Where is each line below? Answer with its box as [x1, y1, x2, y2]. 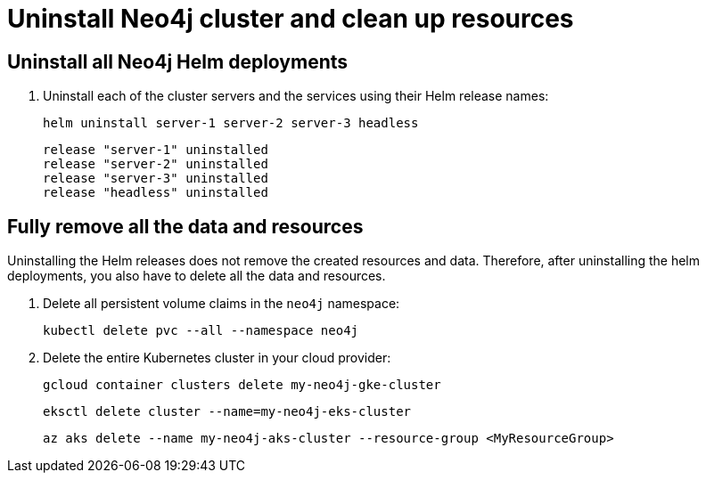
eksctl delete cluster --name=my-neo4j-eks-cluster [43, 404, 412, 419]
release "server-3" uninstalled [43, 171, 268, 186]
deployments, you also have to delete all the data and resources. [7, 268, 386, 284]
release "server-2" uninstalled [43, 157, 268, 172]
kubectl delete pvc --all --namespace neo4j [43, 323, 359, 338]
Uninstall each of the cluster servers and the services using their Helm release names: [43, 88, 549, 104]
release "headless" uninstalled [43, 185, 268, 200]
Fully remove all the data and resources [7, 215, 364, 238]
